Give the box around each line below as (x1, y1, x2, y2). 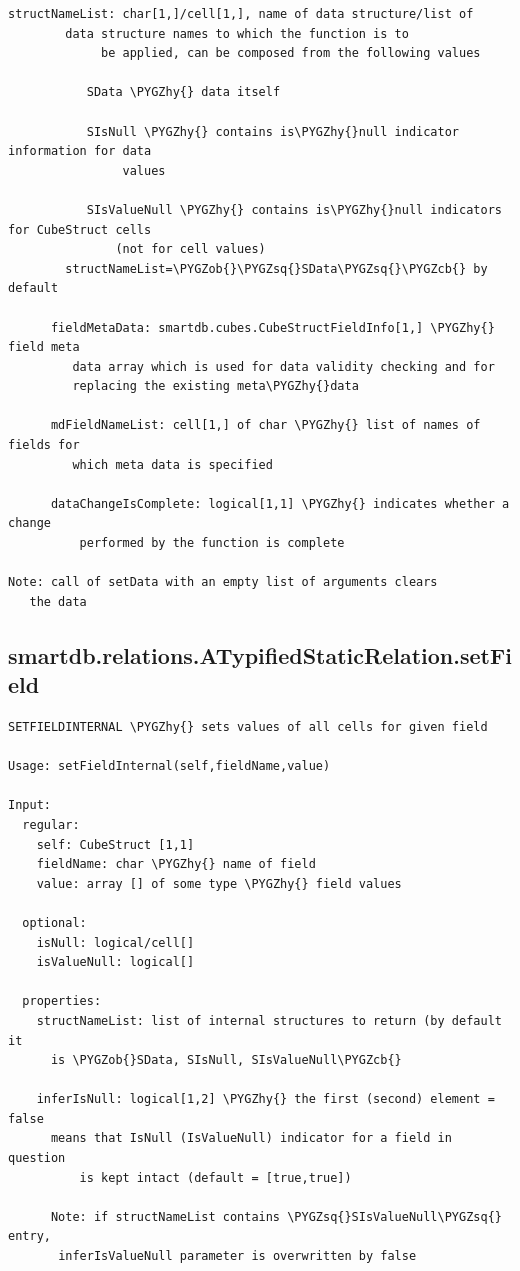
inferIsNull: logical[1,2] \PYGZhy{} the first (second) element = (36, 1092, 495, 1107)
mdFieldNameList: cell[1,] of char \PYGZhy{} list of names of (50, 418, 481, 433)
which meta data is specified (72, 457, 273, 472)
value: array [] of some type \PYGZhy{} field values (36, 876, 402, 891)
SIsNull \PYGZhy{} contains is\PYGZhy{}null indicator (86, 124, 460, 139)
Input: (8, 798, 51, 813)
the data (29, 594, 87, 609)
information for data (8, 144, 152, 159)
